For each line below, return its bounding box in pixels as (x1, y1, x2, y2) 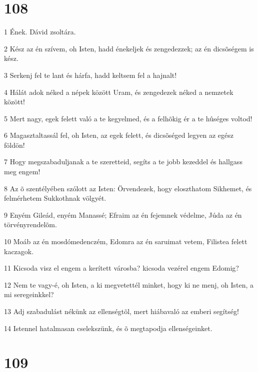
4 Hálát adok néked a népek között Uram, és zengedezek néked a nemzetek (4, 86, 233, 97)
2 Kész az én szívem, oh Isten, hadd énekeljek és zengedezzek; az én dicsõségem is (4, 43, 254, 53)
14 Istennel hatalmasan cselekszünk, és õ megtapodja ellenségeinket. (4, 323, 212, 333)
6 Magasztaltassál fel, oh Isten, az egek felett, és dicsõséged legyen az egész (4, 130, 233, 140)
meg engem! (4, 166, 40, 177)
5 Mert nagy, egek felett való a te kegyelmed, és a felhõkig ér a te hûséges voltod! (4, 113, 252, 123)
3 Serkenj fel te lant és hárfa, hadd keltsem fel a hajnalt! (4, 69, 177, 80)
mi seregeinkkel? (4, 289, 54, 300)
